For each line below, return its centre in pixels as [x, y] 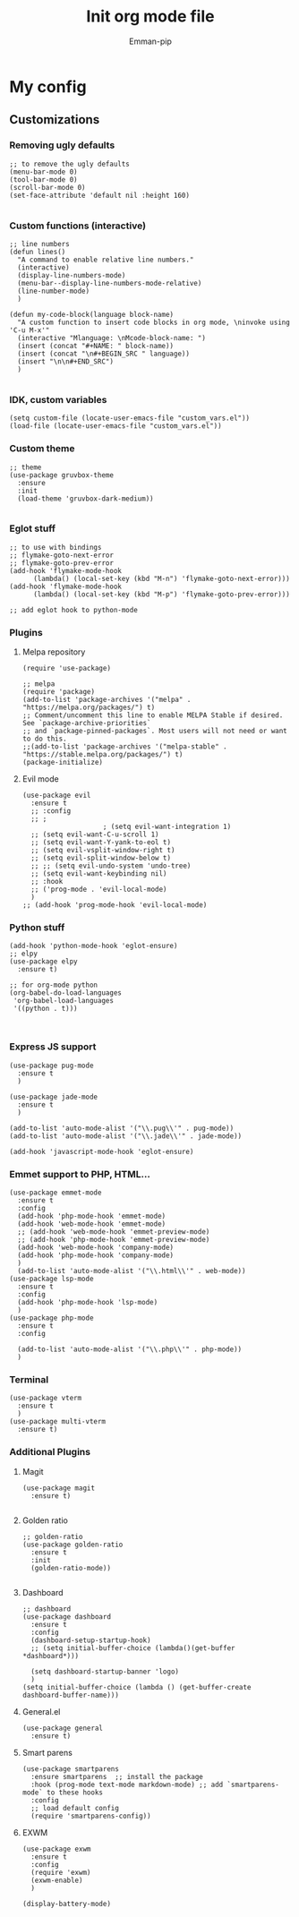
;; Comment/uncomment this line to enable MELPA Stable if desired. [153, 715]
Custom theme [42, 449]
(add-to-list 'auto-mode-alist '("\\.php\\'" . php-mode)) [130, 1349]
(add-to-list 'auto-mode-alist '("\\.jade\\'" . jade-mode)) [126, 1136]
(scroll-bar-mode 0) [48, 187]
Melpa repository [54, 652]
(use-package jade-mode [54, 1097]
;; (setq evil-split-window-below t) [101, 858]
